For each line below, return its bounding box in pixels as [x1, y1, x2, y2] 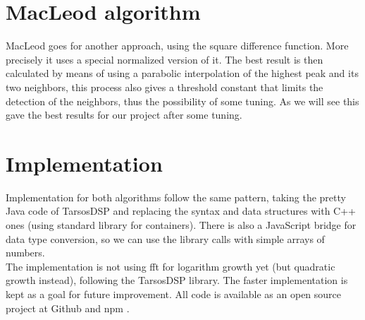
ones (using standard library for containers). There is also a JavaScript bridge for [6, 218, 357, 232]
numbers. [6, 245, 45, 260]
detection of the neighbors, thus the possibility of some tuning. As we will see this [6, 93, 359, 108]
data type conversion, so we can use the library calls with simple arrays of [6, 231, 325, 246]
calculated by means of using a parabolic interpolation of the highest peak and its [6, 66, 359, 81]
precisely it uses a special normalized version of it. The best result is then [6, 52, 323, 66]
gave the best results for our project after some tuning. [6, 107, 242, 122]
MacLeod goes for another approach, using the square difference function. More [6, 38, 349, 53]
